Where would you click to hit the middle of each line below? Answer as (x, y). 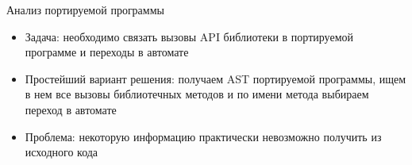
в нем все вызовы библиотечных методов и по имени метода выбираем (197, 94)
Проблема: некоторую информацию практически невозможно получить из (203, 136)
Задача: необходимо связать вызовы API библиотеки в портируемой (189, 36)
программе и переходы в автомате (107, 52)
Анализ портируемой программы (85, 10)
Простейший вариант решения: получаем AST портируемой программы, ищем (216, 78)
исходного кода (62, 152)
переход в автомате (71, 109)
